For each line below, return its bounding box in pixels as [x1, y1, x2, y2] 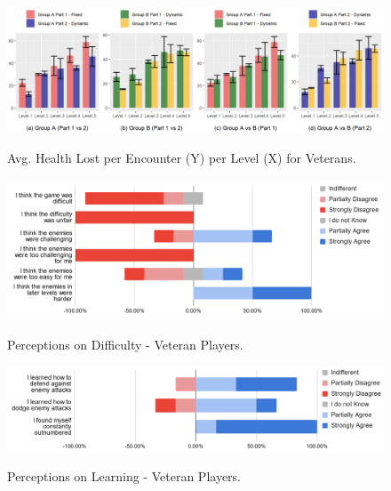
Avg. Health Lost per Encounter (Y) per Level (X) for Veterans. [7, 149, 356, 167]
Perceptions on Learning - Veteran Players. [7, 466, 242, 485]
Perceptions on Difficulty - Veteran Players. [7, 334, 243, 353]
